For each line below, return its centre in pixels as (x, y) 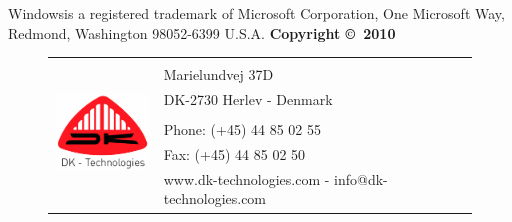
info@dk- (361, 178)
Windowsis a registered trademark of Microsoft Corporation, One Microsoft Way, (256, 13)
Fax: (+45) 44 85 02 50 (234, 153)
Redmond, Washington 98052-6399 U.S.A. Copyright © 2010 (202, 32)
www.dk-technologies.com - (246, 178)
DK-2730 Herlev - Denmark (248, 99)
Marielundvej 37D (218, 74)
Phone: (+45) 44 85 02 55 (242, 129)
